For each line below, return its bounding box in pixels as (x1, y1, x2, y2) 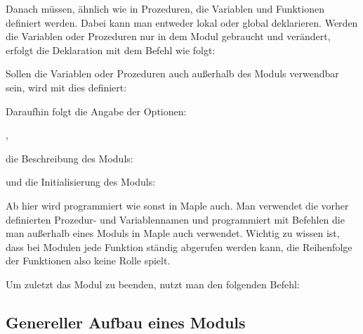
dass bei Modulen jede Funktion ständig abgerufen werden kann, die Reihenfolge (6, 239, 352, 254)
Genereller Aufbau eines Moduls (6, 311, 246, 333)
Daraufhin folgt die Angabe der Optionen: (6, 103, 187, 118)
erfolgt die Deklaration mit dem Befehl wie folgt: (6, 42, 216, 57)
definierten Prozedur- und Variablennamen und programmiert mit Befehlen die (6, 212, 345, 226)
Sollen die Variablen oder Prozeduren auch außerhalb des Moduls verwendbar (6, 66, 339, 81)
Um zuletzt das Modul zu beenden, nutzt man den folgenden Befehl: (6, 276, 300, 291)
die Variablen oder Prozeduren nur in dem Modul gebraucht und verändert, (6, 29, 331, 44)
